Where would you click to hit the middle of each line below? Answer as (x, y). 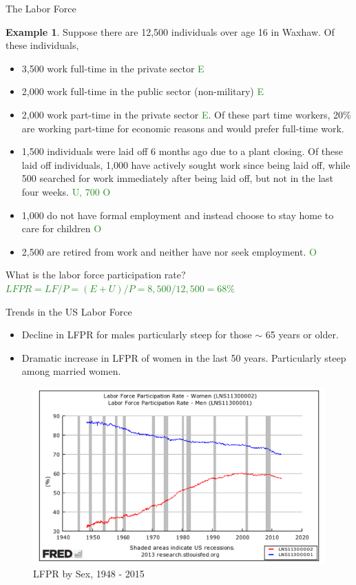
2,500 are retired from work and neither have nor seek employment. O (169, 251)
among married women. (71, 371)
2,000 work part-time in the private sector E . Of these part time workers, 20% (186, 114)
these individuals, (42, 45)
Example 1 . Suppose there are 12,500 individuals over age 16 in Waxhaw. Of (170, 31)
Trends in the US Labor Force (69, 311)
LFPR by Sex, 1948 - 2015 (89, 574)
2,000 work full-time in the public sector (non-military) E (143, 91)
